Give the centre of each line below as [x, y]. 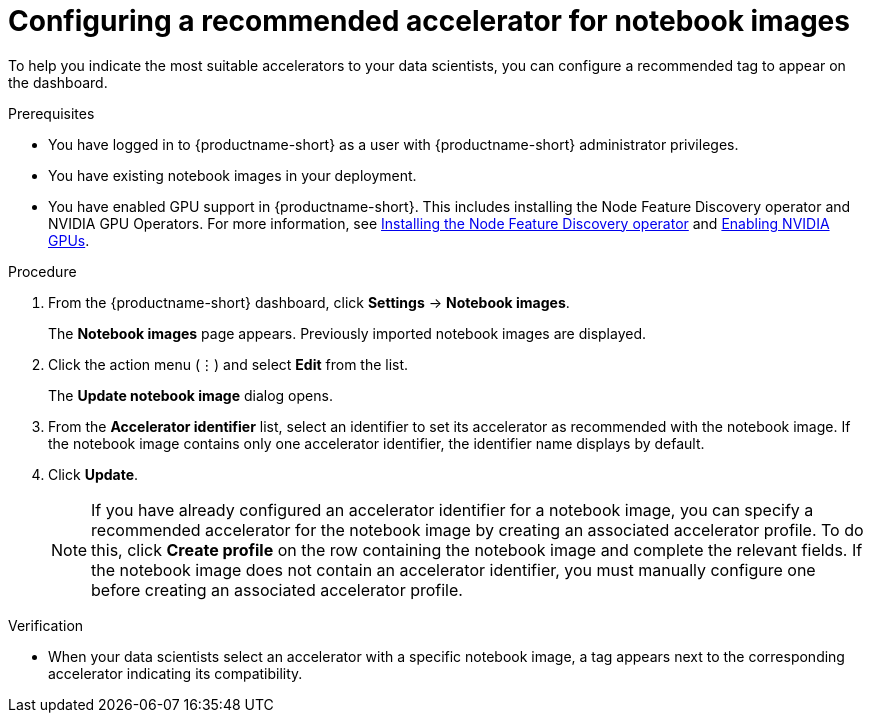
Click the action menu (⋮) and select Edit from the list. [228, 364]
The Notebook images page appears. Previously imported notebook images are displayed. [347, 333]
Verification [46, 625]
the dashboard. [58, 82]
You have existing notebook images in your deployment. [232, 175]
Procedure [42, 271]
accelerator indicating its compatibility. [175, 673]
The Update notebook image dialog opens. [190, 395]
